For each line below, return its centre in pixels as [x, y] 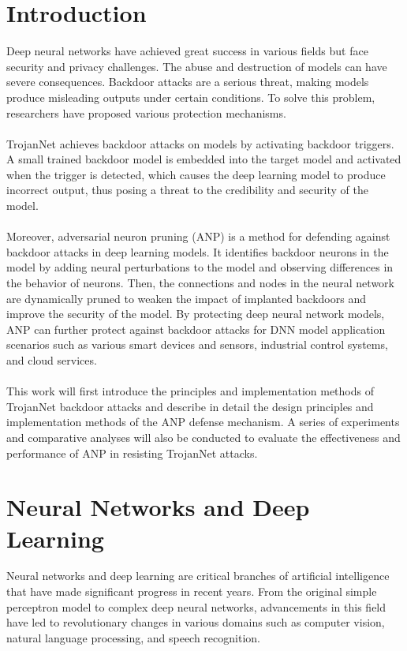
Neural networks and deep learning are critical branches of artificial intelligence [198, 576]
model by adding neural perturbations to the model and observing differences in [200, 267]
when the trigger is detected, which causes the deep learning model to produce [196, 174]
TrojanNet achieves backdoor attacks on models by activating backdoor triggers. [200, 143]
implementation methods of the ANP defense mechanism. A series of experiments [203, 422]
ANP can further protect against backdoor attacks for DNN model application [196, 329]
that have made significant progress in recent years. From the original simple [192, 591]
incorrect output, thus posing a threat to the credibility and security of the [187, 190]
